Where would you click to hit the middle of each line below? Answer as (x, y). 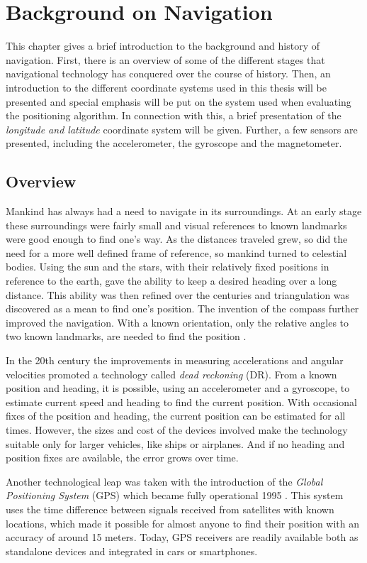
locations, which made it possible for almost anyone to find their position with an (183, 523)
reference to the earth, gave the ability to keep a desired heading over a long (171, 281)
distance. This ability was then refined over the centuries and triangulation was (178, 294)
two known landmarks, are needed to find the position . (126, 336)
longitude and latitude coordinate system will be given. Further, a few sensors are (182, 129)
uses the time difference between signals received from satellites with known (170, 509)
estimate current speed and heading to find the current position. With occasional (181, 401)
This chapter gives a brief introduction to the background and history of (163, 46)
